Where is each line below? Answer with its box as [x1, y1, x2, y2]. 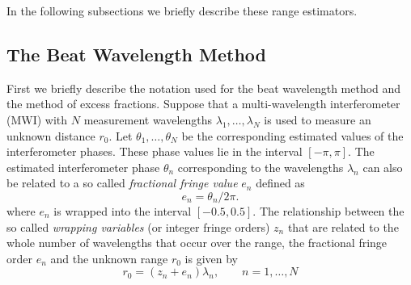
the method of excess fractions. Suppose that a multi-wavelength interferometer [6, 95, 400, 112]
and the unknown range [50, 249, 168, 266]
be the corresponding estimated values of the [181, 127, 404, 144]
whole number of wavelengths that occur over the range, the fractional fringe [6, 234, 388, 251]
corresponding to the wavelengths [177, 158, 344, 175]
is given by [184, 249, 238, 266]
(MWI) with [6, 111, 68, 128]
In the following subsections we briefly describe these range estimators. [6, 2, 358, 19]
